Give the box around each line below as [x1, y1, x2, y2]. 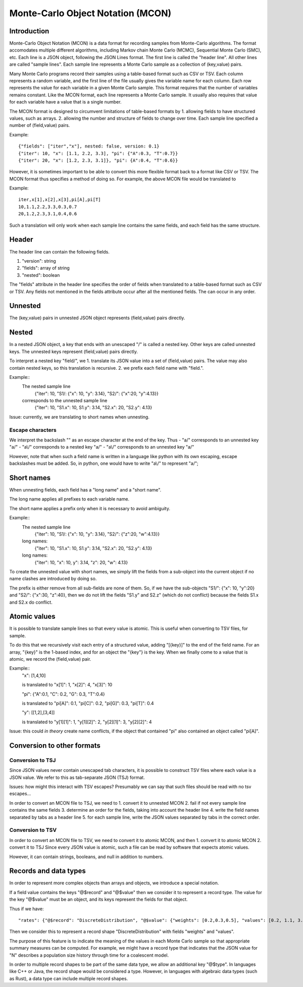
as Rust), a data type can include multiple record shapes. [9, 975, 128, 981]
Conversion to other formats [9, 741, 100, 750]
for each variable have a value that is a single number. [9, 99, 122, 105]
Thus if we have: [9, 906, 44, 912]
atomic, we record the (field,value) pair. [9, 656, 91, 662]
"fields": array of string [22, 265, 70, 271]
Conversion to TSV [9, 826, 57, 833]
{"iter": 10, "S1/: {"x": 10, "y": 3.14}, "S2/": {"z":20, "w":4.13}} [34, 531, 160, 537]
